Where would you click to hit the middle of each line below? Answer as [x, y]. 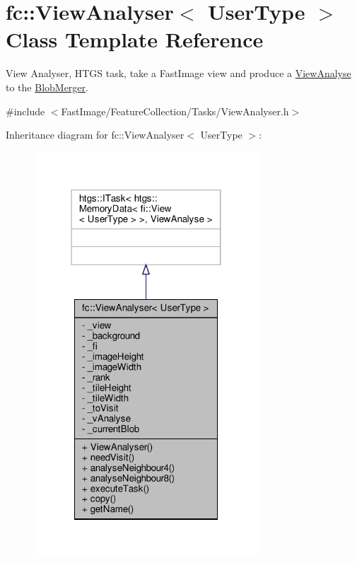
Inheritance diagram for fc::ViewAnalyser [95, 135]
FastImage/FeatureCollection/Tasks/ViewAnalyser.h [175, 111]
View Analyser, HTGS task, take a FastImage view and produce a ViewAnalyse [178, 73]
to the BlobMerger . [47, 87]
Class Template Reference [135, 39]
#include [25, 111]
